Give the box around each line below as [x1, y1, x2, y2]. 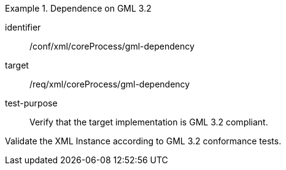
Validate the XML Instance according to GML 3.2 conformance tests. [5, 136, 282, 146]
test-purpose [5, 98, 58, 108]
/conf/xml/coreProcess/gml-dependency [29, 41, 195, 51]
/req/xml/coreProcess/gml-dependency [29, 79, 190, 89]
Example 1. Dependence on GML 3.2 [5, 3, 152, 13]
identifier [5, 22, 41, 32]
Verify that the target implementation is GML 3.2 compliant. [29, 117, 268, 127]
